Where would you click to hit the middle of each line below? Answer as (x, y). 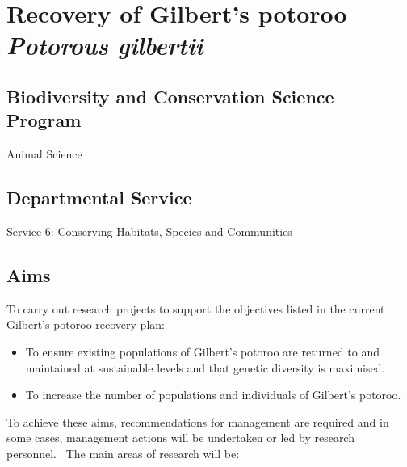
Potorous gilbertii (105, 45)
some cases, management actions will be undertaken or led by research (180, 438)
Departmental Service (99, 198)
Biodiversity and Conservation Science (170, 96)
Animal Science (44, 154)
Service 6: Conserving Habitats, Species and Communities (149, 231)
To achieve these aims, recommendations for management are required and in (198, 421)
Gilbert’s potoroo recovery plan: (86, 324)
